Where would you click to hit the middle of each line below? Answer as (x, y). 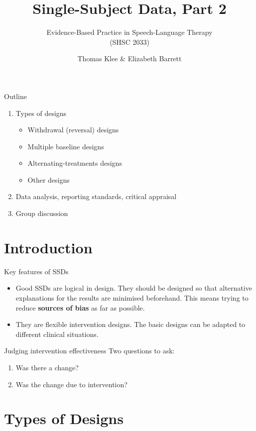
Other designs (49, 179)
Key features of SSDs (36, 271)
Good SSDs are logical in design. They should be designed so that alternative (134, 288)
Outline (15, 96)
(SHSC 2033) (129, 42)
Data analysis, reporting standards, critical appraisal (96, 196)
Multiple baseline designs (66, 146)
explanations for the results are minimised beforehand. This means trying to (132, 297)
